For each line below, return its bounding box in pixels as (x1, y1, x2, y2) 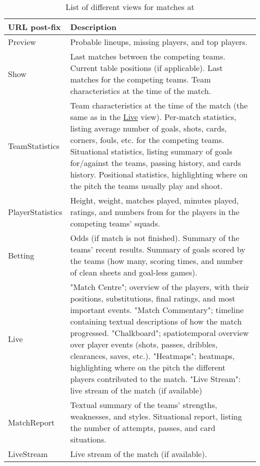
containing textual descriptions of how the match (70, 315, 242, 327)
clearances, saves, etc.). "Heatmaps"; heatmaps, (70, 350, 235, 361)
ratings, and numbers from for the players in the (70, 206, 239, 217)
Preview (8, 36, 36, 47)
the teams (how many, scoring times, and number (70, 255, 243, 266)
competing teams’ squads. (70, 217, 160, 229)
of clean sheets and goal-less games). (70, 266, 197, 278)
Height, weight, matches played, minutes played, (70, 194, 239, 206)
